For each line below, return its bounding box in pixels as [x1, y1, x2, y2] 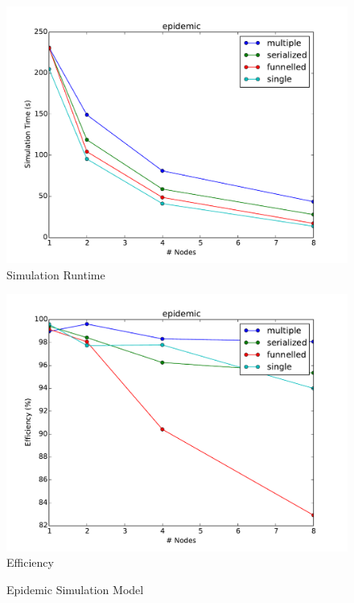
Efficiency [6, 554, 54, 571]
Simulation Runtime [6, 266, 105, 283]
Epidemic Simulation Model [6, 580, 144, 597]
